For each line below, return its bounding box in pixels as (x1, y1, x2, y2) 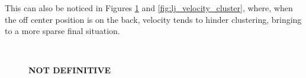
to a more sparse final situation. (5, 25, 120, 37)
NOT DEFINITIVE (28, 64, 111, 76)
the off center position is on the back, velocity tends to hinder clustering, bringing (5, 13, 302, 25)
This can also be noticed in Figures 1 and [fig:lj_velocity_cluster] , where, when (5, 2, 293, 13)
